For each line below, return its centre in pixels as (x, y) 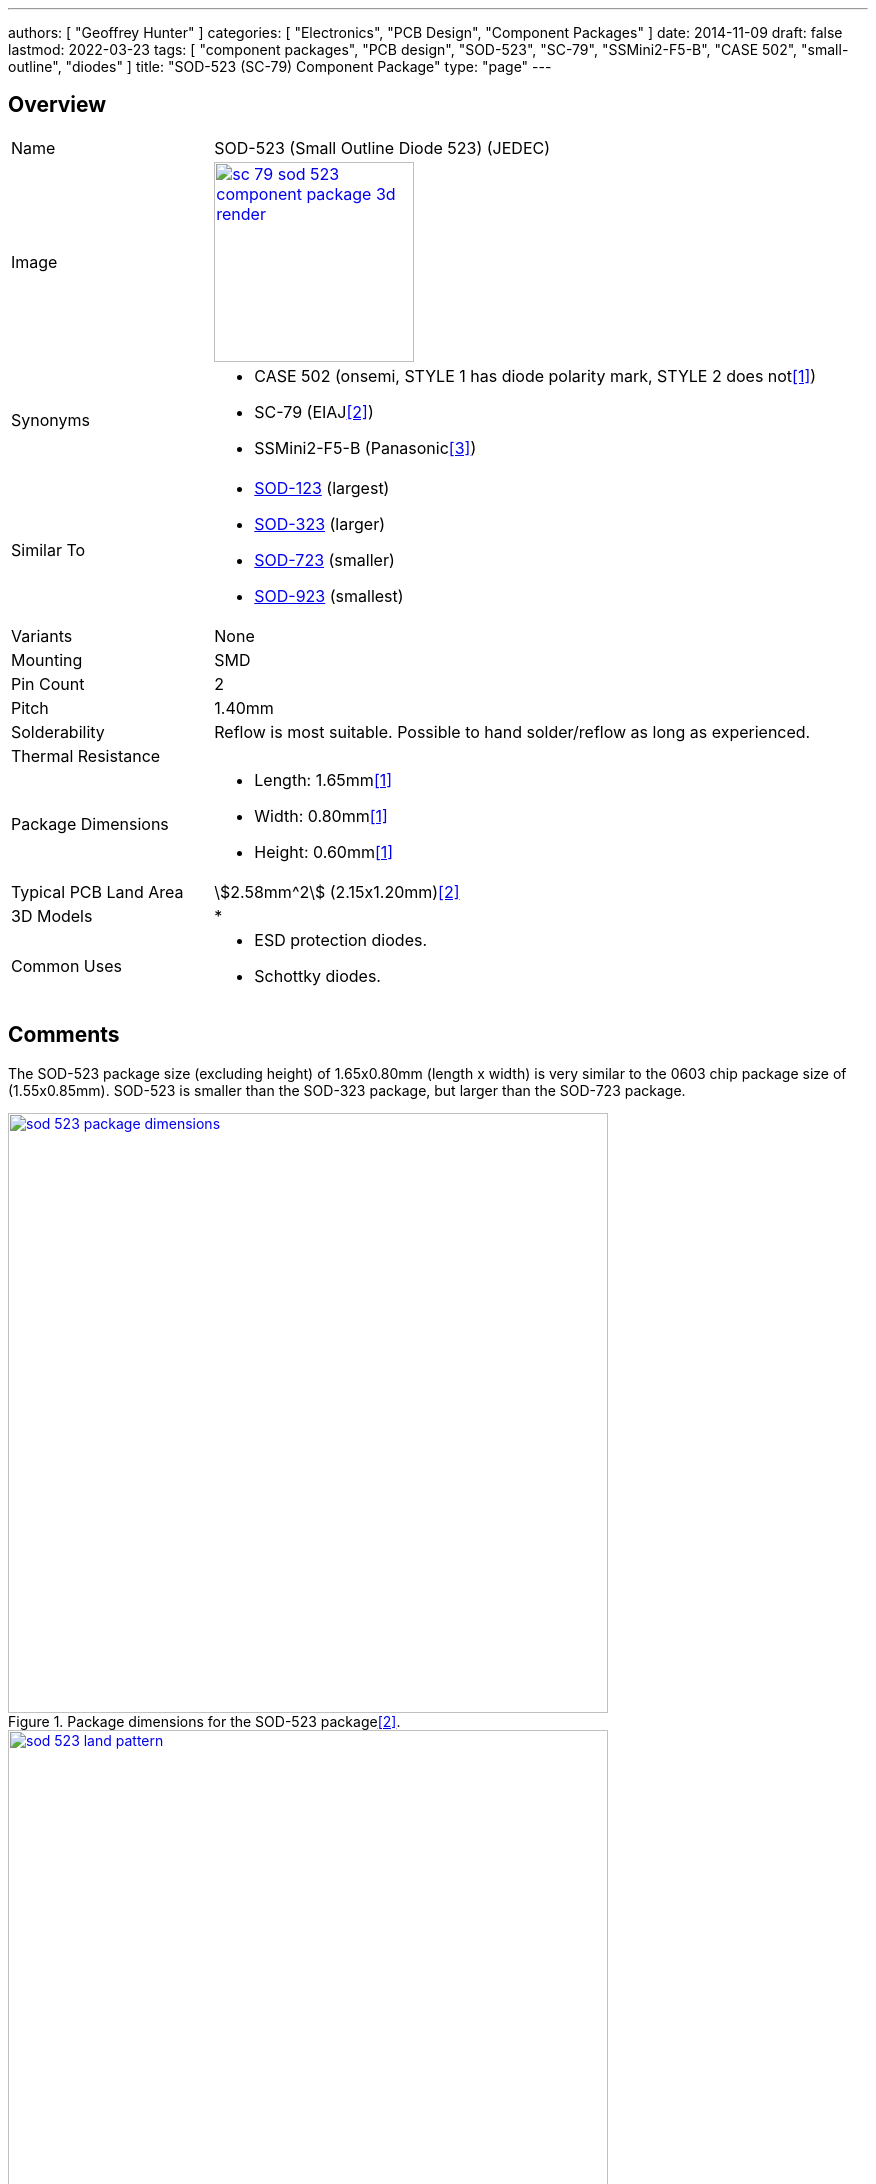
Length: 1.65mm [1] (323, 779)
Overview (57, 105)
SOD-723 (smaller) (324, 559)
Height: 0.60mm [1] (324, 851)
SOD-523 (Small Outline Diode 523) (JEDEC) (382, 147)
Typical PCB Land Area (97, 891)
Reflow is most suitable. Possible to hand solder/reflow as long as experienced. (512, 731)
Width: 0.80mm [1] (321, 815)
